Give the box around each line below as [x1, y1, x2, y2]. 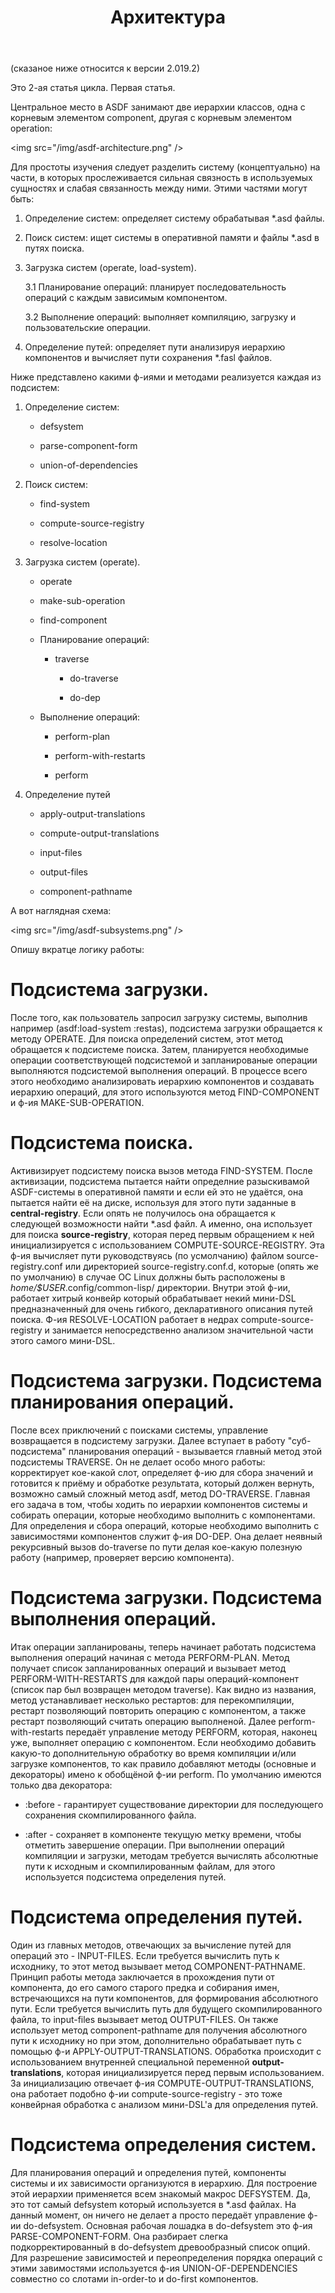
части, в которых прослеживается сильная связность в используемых [10, 172, 313, 184]
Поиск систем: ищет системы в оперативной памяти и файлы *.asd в [24, 232, 320, 244]
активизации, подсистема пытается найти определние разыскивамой [10, 1176, 310, 1188]
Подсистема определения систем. [10, 2134, 317, 2156]
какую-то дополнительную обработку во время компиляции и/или [10, 1747, 297, 1759]
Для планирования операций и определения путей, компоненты [10, 2166, 287, 2178]
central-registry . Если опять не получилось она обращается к [10, 1207, 276, 1220]
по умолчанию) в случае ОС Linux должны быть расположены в [10, 1271, 286, 1283]
